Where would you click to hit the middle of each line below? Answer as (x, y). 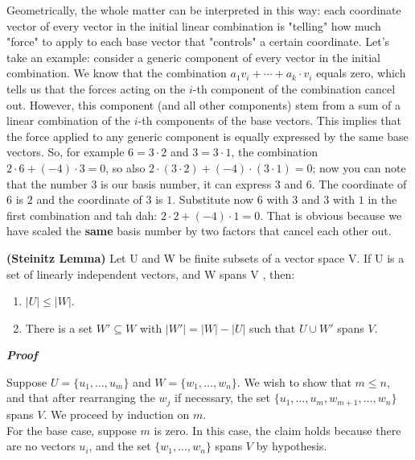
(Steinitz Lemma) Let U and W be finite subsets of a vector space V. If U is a (205, 257)
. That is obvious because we (331, 215)
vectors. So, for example (66, 152)
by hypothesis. (292, 446)
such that (273, 327)
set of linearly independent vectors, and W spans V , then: (151, 274)
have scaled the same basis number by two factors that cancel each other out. (199, 231)
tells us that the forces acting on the (96, 88)
